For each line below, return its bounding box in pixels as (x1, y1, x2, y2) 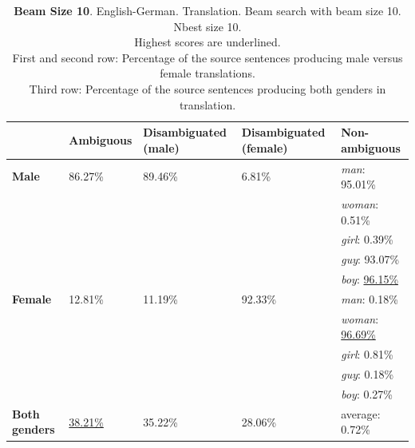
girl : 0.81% (341, 346, 393, 363)
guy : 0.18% (341, 366, 394, 383)
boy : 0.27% (341, 385, 393, 402)
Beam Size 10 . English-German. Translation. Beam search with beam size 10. (14, 2, 401, 18)
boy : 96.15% (341, 271, 399, 287)
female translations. (160, 65, 255, 81)
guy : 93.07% (341, 251, 400, 268)
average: (341, 405, 381, 422)
